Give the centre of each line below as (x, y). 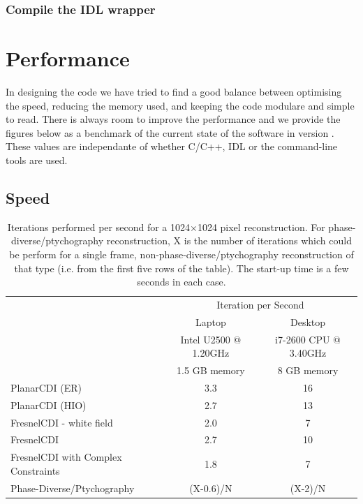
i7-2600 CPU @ (308, 339)
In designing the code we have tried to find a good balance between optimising (174, 91)
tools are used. (37, 160)
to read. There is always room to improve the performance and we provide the (173, 119)
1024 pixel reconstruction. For (261, 227)
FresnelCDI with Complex (66, 457)
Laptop (210, 321)
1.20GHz (211, 353)
